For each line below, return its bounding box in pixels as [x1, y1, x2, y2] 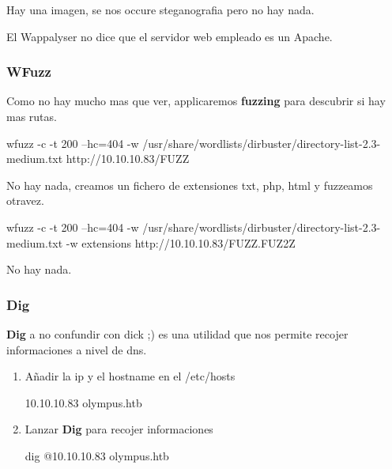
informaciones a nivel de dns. [6, 341, 147, 357]
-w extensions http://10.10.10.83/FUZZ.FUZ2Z [66, 234, 296, 251]
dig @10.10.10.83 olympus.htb [24, 447, 169, 463]
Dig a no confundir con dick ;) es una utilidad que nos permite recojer [6, 325, 349, 342]
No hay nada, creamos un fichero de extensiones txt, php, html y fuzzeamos [6, 176, 373, 193]
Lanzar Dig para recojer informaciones [24, 421, 213, 437]
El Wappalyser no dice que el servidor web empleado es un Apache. [6, 28, 333, 44]
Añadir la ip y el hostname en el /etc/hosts [24, 368, 236, 384]
